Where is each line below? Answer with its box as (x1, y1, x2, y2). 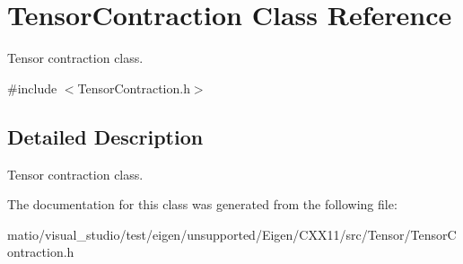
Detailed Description (7, 122, 204, 150)
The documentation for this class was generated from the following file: (7, 195, 397, 214)
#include (7, 78, 57, 97)
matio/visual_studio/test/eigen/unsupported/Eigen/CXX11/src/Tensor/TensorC (7, 224, 457, 243)
